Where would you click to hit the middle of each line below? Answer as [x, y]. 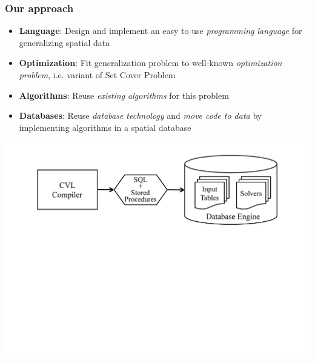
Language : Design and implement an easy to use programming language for [161, 31]
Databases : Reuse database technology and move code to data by [141, 115]
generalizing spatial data [65, 42]
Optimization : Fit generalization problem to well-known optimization [151, 63]
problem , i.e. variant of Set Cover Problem [97, 75]
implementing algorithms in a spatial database [105, 127]
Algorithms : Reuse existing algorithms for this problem [124, 95]
